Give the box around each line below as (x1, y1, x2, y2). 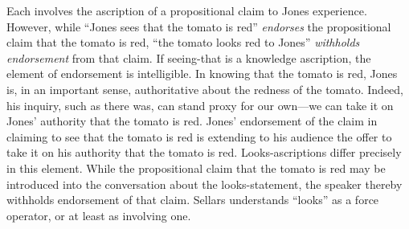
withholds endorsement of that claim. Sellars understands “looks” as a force (6, 191, 379, 208)
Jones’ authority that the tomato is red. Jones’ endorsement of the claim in (6, 112, 378, 129)
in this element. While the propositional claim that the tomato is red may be (6, 159, 386, 176)
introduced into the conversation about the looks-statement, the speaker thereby (6, 175, 403, 192)
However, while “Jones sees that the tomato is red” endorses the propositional (6, 18, 391, 35)
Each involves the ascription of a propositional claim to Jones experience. (6, 2, 367, 18)
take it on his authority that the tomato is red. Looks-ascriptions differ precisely (6, 144, 402, 161)
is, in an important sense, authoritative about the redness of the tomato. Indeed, (6, 80, 404, 97)
